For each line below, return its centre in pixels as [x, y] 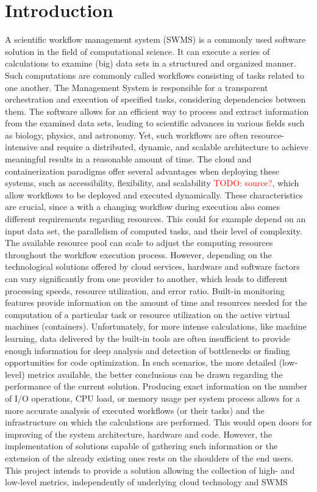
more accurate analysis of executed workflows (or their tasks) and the [135, 410]
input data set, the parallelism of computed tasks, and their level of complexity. [154, 230]
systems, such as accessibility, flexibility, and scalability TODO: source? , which [152, 183]
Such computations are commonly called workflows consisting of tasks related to [155, 75]
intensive [21, 147]
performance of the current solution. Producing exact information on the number [156, 386]
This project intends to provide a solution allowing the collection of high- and [150, 470]
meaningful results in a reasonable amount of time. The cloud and [128, 159]
